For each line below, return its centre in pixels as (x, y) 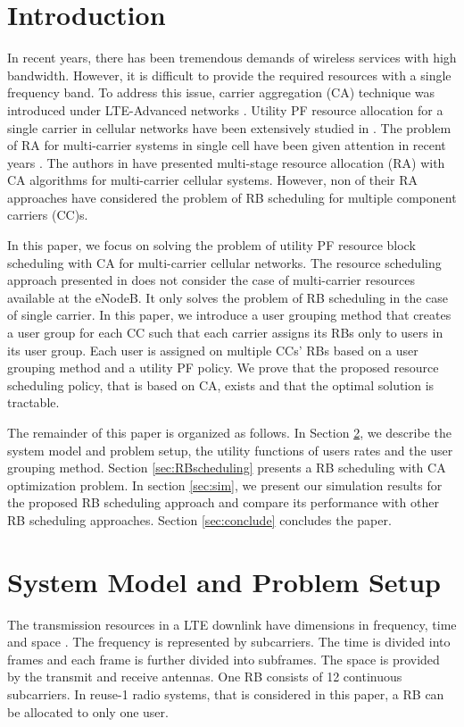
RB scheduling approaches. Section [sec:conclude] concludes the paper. (199, 519)
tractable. (33, 402)
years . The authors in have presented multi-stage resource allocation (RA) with (226, 162)
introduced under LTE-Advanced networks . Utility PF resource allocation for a (225, 109)
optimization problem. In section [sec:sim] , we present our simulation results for (225, 485)
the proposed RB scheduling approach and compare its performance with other (223, 502)
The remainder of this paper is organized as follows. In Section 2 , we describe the (229, 432)
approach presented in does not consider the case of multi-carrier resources (211, 280)
